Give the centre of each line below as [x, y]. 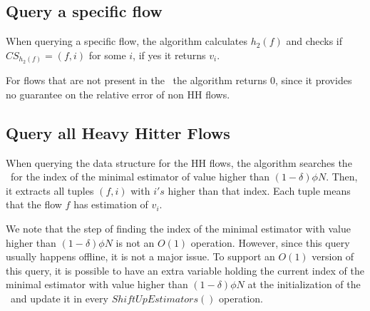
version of [333, 256]
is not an [135, 242]
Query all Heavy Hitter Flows [118, 132]
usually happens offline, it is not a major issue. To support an [140, 256]
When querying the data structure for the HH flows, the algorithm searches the [179, 162]
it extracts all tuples [50, 190]
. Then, [342, 177]
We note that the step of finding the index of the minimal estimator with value [178, 229]
